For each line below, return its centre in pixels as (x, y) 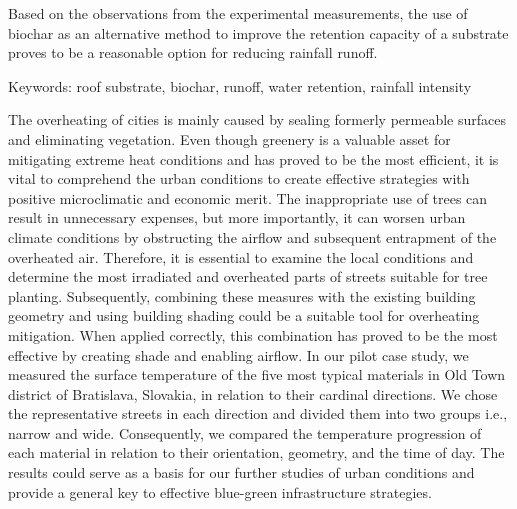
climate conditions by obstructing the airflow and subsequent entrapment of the (252, 236)
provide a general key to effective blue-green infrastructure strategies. (220, 491)
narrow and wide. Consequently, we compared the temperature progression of (245, 432)
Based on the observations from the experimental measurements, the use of (238, 13)
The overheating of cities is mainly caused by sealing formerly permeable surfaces (257, 119)
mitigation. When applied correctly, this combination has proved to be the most (253, 334)
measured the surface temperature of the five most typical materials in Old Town (257, 374)
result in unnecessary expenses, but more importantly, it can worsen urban (237, 217)
